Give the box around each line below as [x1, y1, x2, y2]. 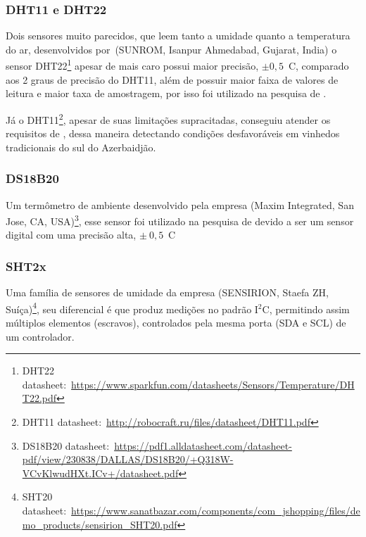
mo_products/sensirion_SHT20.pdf [22, 517, 177, 531]
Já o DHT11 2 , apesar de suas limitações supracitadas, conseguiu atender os [6, 110, 331, 127]
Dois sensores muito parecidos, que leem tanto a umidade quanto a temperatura [6, 28, 351, 43]
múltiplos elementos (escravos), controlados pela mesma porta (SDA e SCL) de [6, 315, 346, 329]
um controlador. [6, 329, 75, 343]
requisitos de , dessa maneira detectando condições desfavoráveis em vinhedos [6, 126, 340, 141]
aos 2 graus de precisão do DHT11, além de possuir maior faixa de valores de [6, 72, 339, 87]
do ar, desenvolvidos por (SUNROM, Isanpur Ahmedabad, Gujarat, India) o [6, 42, 337, 56]
